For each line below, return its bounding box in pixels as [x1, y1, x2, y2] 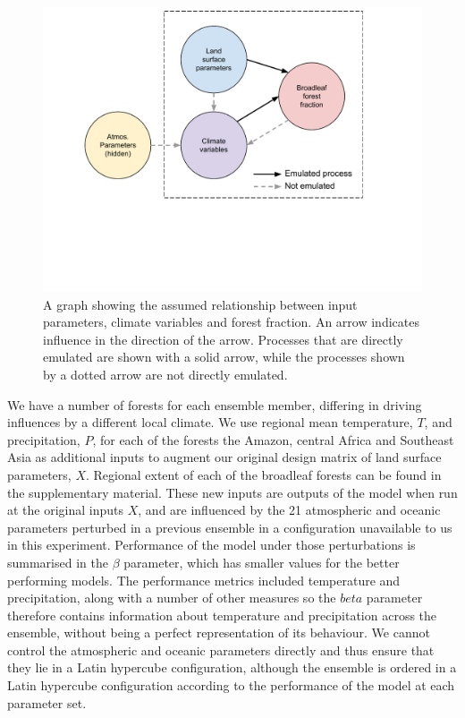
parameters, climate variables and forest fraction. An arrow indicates [43, 312, 419, 331]
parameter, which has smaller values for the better [123, 552, 400, 571]
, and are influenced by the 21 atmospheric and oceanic [138, 500, 441, 519]
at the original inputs [7, 500, 124, 519]
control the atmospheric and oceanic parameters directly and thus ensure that [7, 640, 435, 659]
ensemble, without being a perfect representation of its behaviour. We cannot [7, 623, 430, 642]
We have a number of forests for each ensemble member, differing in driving [7, 395, 422, 414]
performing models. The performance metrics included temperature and [7, 570, 401, 589]
